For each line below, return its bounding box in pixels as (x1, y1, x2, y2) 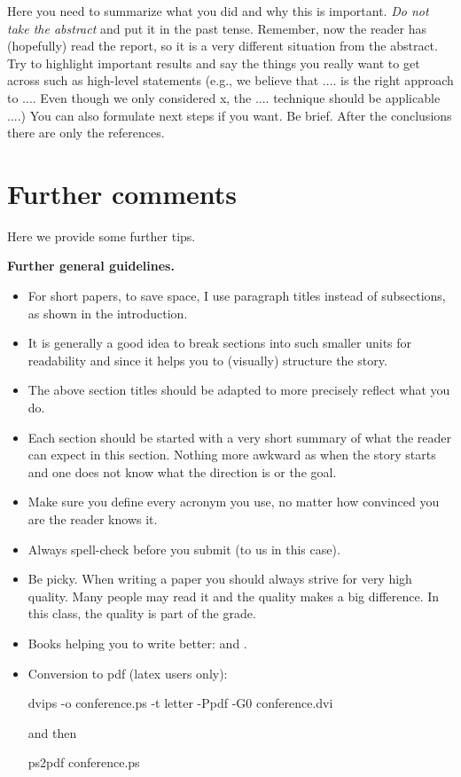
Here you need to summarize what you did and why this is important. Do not (7, 2, 429, 20)
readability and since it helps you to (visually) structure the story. (27, 350, 387, 369)
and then (27, 723, 77, 742)
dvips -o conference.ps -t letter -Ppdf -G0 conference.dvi (27, 694, 333, 712)
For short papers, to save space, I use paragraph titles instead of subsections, (27, 286, 446, 305)
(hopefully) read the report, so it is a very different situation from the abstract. (7, 36, 438, 55)
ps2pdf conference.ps (27, 753, 140, 772)
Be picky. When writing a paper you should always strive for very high (27, 569, 412, 588)
